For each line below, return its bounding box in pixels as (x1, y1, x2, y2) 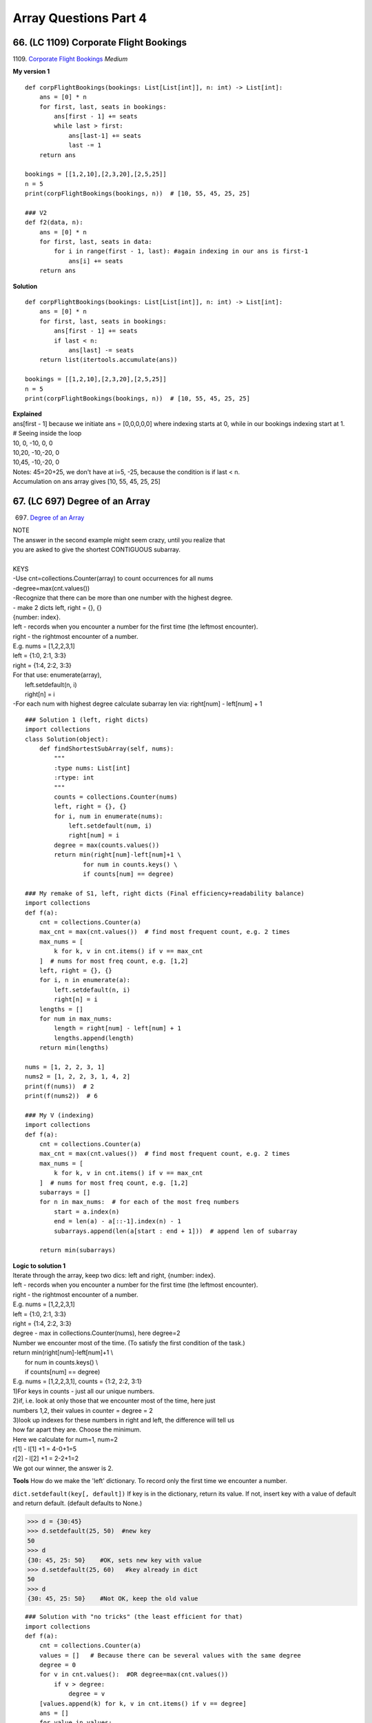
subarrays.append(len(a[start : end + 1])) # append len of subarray (54, 1227, 298, 1235)
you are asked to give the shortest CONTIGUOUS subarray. (12, 545, 181, 554)
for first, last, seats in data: (39, 238, 153, 246)
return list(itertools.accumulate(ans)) (39, 356, 178, 364)
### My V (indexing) (25, 1111, 94, 1119)
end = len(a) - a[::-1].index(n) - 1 (54, 1217, 182, 1225)
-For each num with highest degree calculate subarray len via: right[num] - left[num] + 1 (12, 700, 262, 708)
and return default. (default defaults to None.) (12, 1499, 143, 1507)
